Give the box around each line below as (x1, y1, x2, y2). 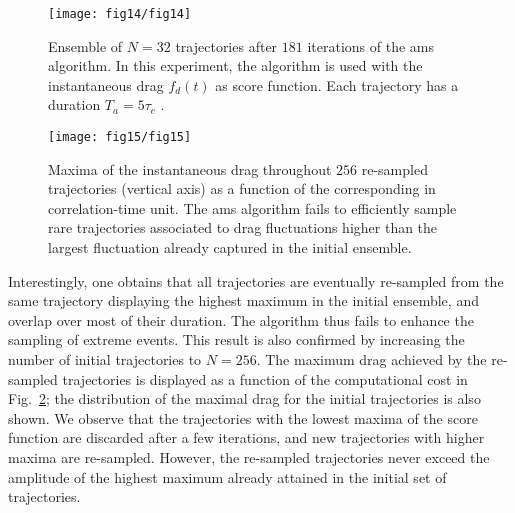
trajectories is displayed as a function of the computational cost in (62, 368, 468, 389)
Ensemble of (48, 35, 123, 56)
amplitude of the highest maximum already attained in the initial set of (8, 466, 447, 487)
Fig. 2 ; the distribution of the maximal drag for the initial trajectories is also (8, 388, 481, 409)
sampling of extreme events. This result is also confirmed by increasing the (8, 329, 465, 350)
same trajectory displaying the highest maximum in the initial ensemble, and (8, 290, 479, 311)
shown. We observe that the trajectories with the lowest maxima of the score (8, 407, 478, 428)
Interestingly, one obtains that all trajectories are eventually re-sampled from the (8, 270, 504, 291)
